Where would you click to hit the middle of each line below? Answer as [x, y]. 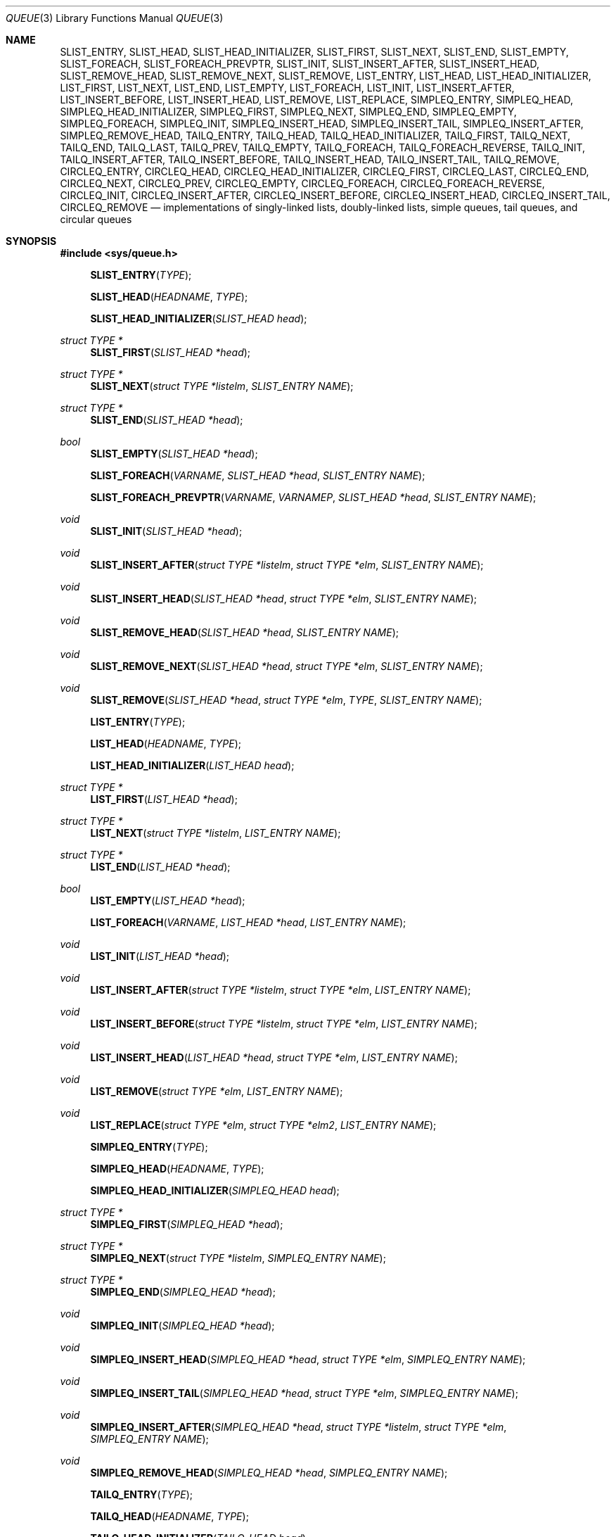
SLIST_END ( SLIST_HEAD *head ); [167, 420]
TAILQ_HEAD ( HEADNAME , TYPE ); [169, 1516]
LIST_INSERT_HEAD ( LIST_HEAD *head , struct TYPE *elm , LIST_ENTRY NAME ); [274, 1057]
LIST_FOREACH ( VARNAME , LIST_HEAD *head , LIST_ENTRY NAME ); [248, 922]
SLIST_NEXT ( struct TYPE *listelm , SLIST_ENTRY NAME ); [222, 386]
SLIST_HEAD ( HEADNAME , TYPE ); [169, 297]
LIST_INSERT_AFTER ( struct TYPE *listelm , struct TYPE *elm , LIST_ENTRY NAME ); [281, 990]
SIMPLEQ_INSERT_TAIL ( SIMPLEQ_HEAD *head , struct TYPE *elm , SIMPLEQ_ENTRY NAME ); [304, 1393]
